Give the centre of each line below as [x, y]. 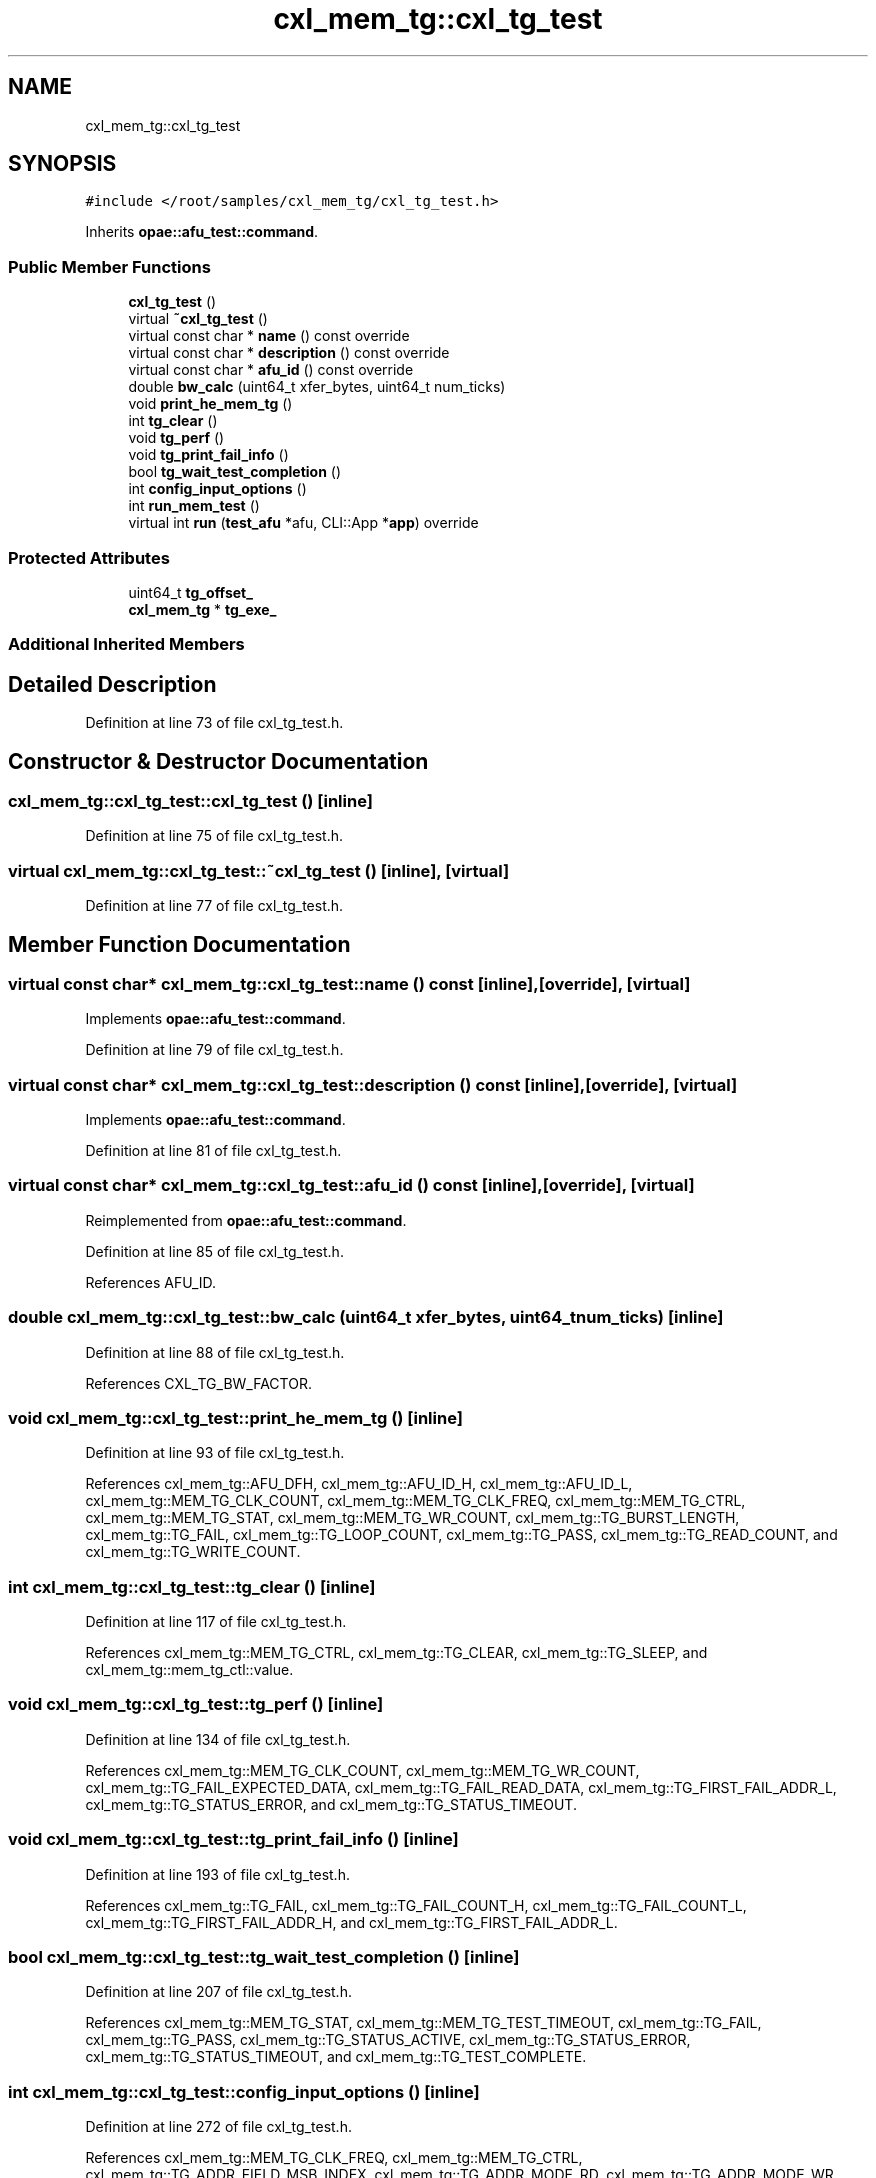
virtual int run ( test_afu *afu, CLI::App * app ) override [303, 523]
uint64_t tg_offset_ [190, 592]
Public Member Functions [109, 266]
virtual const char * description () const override [289, 353]
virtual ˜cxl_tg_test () [198, 319]
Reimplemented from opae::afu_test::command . [246, 1220]
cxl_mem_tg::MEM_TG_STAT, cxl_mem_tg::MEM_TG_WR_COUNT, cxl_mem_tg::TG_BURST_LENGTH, [412, 1518]
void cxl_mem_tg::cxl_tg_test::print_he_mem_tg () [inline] [235, 1417]
